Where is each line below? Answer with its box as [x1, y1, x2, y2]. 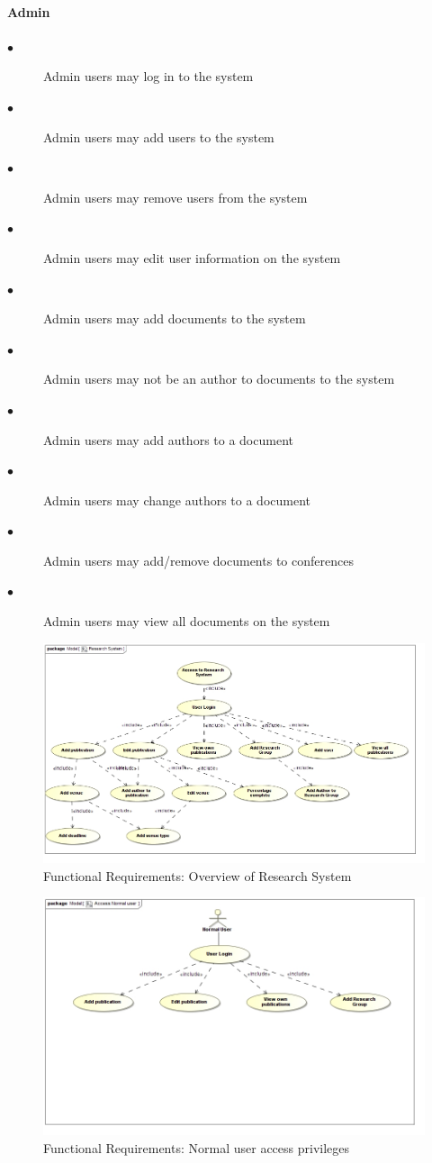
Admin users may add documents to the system [43, 309, 306, 328]
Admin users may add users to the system [43, 127, 274, 146]
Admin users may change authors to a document [43, 490, 311, 509]
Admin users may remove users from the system [43, 187, 308, 206]
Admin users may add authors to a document [43, 430, 293, 449]
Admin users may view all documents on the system [43, 612, 330, 631]
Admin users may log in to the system [43, 67, 254, 86]
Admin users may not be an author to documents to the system [43, 369, 395, 388]
